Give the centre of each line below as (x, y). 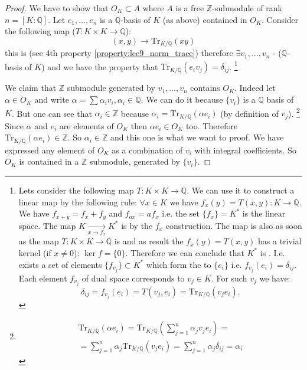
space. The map (47, 225)
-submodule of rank (247, 8)
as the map (39, 241)
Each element (43, 278)
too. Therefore (212, 125)
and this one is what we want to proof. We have (197, 137)
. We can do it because (182, 99)
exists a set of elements (60, 264)
